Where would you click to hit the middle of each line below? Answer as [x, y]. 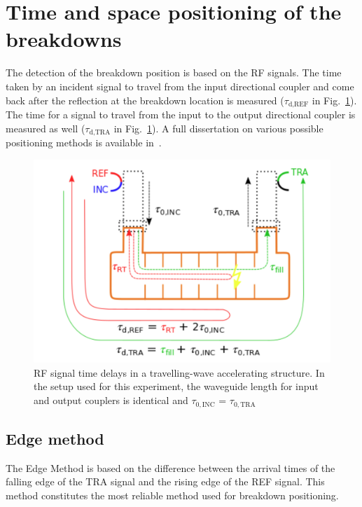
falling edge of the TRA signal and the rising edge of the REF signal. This [165, 481]
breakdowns [64, 39]
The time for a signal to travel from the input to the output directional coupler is [181, 114]
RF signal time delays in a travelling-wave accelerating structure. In [179, 372]
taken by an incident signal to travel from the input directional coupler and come [180, 86]
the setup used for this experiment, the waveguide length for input [176, 386]
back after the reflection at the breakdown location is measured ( [145, 100]
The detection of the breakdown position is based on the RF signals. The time [174, 72]
